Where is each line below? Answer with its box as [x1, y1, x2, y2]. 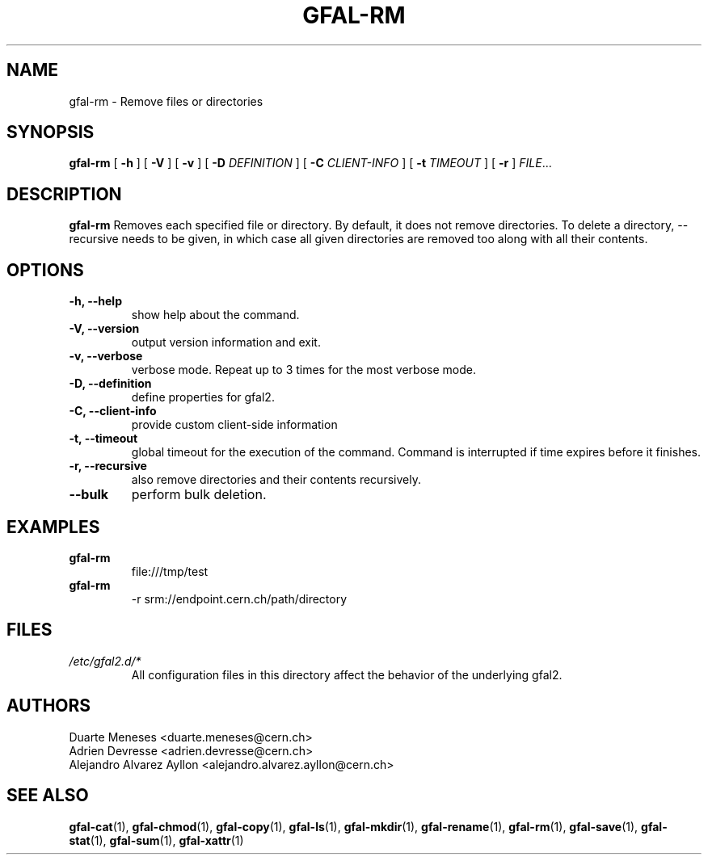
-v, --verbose [69, 349, 143, 363]
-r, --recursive [69, 459, 147, 473]
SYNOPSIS [6, 122, 95, 143]
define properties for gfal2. [131, 390, 275, 405]
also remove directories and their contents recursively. [131, 472, 421, 487]
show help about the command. [131, 308, 300, 322]
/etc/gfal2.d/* [69, 653, 141, 668]
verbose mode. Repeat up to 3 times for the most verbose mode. [131, 363, 476, 377]
